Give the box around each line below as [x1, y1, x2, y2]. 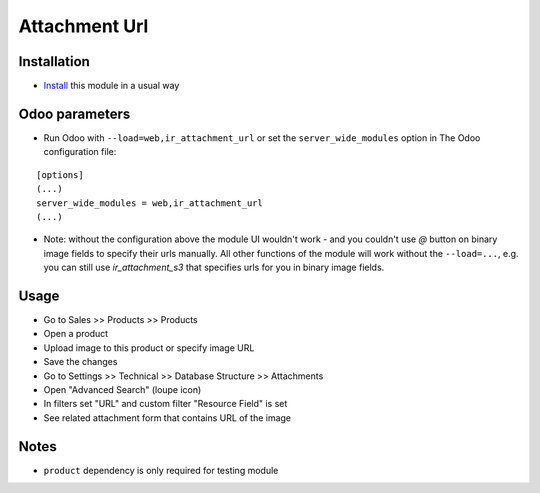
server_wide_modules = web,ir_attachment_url [36, 197, 264, 209]
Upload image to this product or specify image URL [43, 341, 255, 354]
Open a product [43, 328, 109, 340]
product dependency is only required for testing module [43, 464, 279, 476]
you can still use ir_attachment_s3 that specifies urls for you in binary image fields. [43, 261, 385, 274]
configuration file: [43, 146, 117, 158]
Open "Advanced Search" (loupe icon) [43, 383, 202, 395]
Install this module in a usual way [43, 80, 180, 92]
